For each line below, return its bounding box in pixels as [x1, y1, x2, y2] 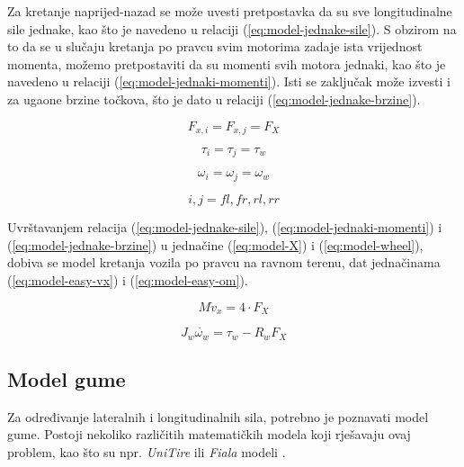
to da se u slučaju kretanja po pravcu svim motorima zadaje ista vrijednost [7, 37, 423, 56]
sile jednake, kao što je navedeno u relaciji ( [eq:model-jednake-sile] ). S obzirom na [7, 19, 457, 38]
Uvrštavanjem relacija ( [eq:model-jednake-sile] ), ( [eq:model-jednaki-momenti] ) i [7, 217, 442, 236]
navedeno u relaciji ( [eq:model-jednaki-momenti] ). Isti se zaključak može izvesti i [7, 72, 451, 91]
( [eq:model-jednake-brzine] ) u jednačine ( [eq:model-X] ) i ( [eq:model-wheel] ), [7, 235, 424, 254]
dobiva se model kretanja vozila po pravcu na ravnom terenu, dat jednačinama [7, 253, 441, 272]
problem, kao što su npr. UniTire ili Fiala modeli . [7, 443, 286, 462]
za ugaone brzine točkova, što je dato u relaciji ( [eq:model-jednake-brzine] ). [7, 89, 421, 108]
